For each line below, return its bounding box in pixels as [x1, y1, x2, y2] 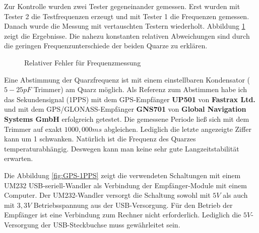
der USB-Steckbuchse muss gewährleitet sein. [41, 219, 180, 229]
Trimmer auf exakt [4, 123, 62, 134]
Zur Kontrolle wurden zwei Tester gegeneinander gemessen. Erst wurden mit [4, 1, 240, 11]
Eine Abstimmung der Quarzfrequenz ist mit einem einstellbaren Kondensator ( [4, 74, 250, 85]
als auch [223, 190, 248, 200]
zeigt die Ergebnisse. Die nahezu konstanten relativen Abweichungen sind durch [4, 30, 250, 41]
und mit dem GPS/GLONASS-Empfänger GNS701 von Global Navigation [4, 104, 246, 114]
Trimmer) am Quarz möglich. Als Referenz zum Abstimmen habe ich [33, 84, 247, 95]
